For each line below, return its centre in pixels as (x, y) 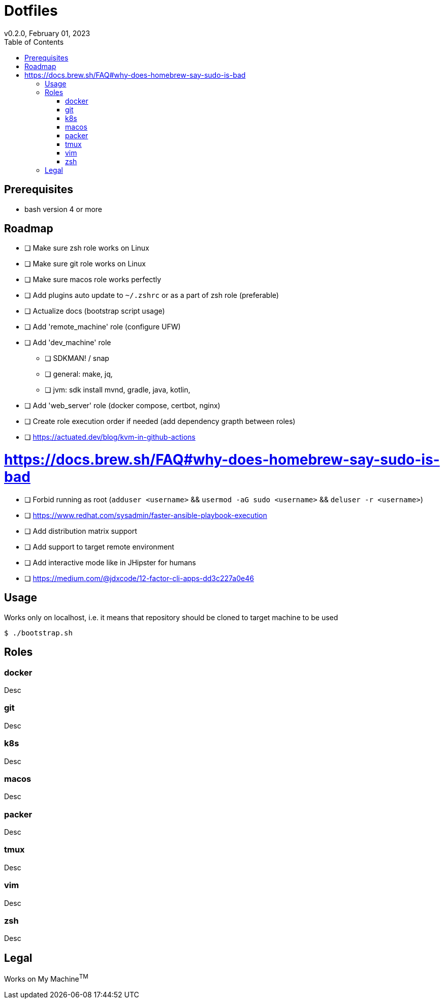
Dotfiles (31, 11)
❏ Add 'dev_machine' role (68, 343)
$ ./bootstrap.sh (38, 633)
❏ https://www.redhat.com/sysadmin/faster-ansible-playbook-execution (146, 515)
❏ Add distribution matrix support (81, 531)
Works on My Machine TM (46, 978)
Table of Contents (34, 42)
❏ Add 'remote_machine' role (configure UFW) (103, 327)
